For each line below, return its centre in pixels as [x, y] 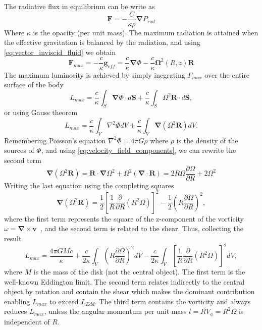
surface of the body [34, 85]
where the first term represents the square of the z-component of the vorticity [124, 218]
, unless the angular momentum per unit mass [115, 311]
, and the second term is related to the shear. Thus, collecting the [142, 228]
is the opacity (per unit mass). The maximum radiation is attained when [146, 32]
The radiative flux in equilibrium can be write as [80, 6]
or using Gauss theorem [41, 112]
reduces [16, 311]
